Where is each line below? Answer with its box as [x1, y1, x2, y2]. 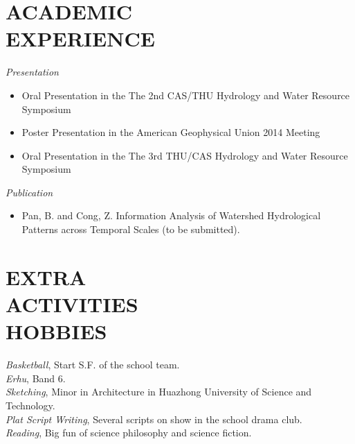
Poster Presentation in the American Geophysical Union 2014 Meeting [21, 125, 320, 139]
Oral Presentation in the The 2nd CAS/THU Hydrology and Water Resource [21, 87, 350, 102]
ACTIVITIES [6, 290, 138, 318]
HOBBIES [6, 317, 107, 345]
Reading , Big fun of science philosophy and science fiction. [6, 425, 252, 440]
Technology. [6, 398, 55, 412]
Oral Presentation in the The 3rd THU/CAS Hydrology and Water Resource [21, 148, 348, 162]
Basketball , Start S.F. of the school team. [6, 357, 180, 372]
